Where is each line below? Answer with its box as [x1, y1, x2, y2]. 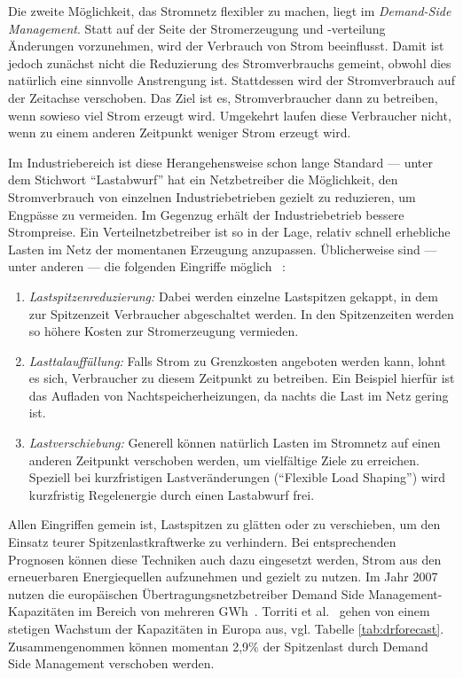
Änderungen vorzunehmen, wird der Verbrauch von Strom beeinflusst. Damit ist [8, 36, 444, 55]
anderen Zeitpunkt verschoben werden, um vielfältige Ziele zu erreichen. [28, 450, 420, 469]
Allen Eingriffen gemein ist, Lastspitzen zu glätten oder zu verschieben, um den [8, 515, 441, 534]
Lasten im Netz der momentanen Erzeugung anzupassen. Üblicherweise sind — [8, 239, 437, 258]
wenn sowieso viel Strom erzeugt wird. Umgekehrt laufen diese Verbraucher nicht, [8, 105, 451, 124]
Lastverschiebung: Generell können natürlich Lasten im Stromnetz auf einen [28, 433, 441, 452]
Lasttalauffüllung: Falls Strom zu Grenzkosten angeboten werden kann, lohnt [28, 351, 446, 370]
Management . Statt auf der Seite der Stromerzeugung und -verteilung [8, 19, 386, 37]
